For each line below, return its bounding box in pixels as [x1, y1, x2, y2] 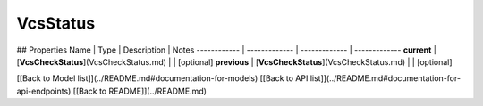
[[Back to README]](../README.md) [72, 86, 208, 96]
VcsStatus [16, 13, 96, 33]
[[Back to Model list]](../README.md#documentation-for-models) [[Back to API [16, 73, 309, 84]
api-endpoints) [16, 86, 72, 96]
